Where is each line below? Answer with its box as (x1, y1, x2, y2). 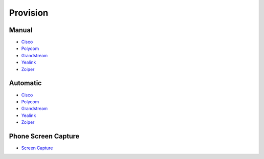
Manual (9, 26, 33, 34)
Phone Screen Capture (9, 132, 80, 140)
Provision (9, 7, 48, 18)
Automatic (9, 79, 42, 88)
